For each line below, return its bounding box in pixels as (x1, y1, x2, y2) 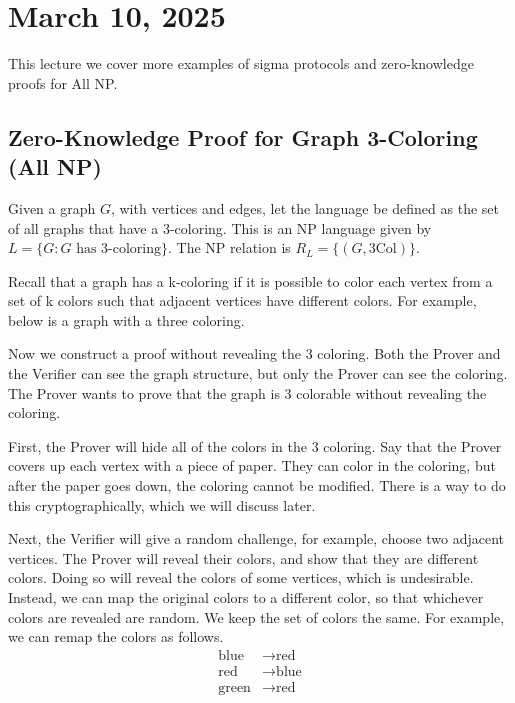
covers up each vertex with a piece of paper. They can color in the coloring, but (8, 455, 496, 476)
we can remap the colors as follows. (8, 626, 224, 647)
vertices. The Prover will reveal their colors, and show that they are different (8, 547, 479, 568)
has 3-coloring (76, 242, 162, 257)
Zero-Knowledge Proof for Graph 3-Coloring (8, 121, 478, 152)
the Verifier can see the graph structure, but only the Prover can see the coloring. (8, 363, 508, 384)
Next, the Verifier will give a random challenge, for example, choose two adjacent (8, 528, 505, 549)
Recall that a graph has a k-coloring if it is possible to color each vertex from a (8, 270, 493, 291)
